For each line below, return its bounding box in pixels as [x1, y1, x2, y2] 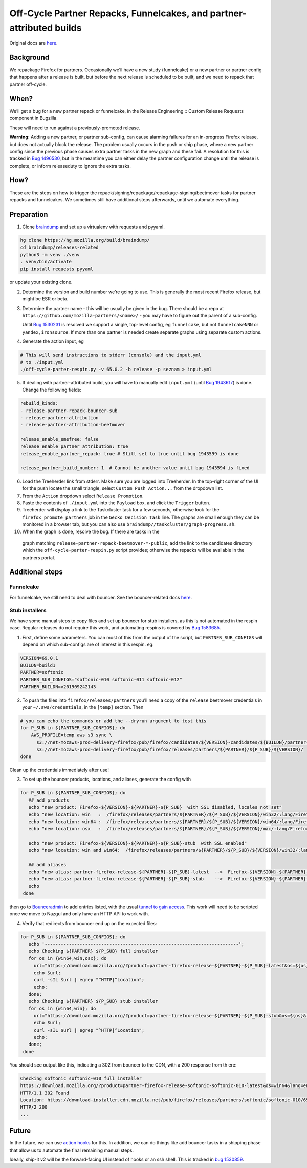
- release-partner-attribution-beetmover [20, 422, 126, 428]
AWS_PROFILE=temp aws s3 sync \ [31, 732, 113, 738]
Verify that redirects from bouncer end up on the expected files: [22, 920, 157, 926]
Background [9, 53, 50, 62]
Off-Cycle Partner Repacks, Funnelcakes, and [9, 8, 208, 19]
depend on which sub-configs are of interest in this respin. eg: [22, 641, 154, 648]
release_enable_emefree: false [20, 436, 99, 442]
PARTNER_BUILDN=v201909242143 [20, 684, 96, 689]
